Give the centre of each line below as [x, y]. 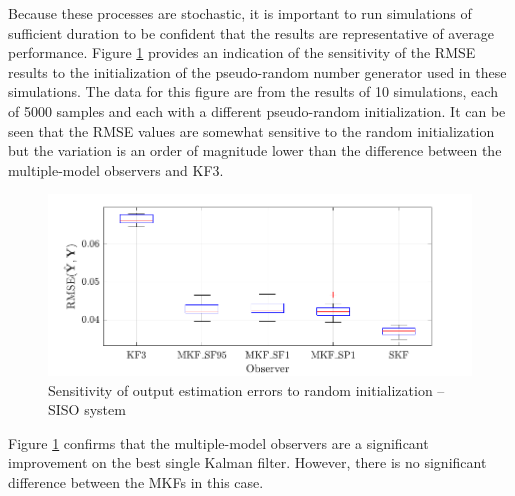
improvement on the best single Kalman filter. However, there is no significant [247, 462]
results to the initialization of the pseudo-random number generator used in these [257, 71]
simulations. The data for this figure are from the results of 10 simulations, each [253, 91]
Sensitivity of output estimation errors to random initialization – [246, 389]
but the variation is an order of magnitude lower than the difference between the [255, 150]
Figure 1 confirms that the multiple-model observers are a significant [218, 442]
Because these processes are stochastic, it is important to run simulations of [240, 13]
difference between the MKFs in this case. [136, 482]
